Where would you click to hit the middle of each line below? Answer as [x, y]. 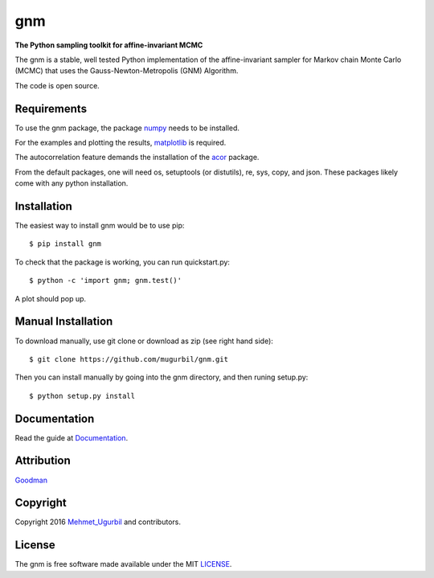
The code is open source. [57, 85]
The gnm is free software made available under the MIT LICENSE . [123, 564]
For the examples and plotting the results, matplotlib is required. [121, 143]
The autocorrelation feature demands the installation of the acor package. [137, 158]
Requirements [51, 109]
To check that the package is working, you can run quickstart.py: [123, 262]
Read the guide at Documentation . [72, 437]
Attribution [43, 461]
